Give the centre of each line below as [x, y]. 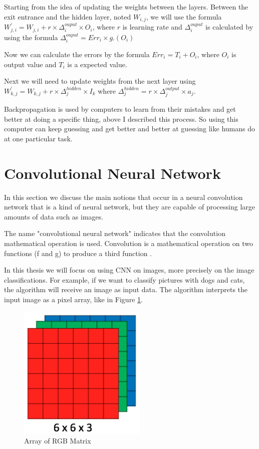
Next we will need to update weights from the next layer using [100, 81]
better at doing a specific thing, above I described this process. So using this [121, 119]
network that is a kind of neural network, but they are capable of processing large [129, 207]
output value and [30, 64]
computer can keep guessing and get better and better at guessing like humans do [129, 129]
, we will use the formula [184, 16]
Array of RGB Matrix [58, 441]
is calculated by [229, 27]
